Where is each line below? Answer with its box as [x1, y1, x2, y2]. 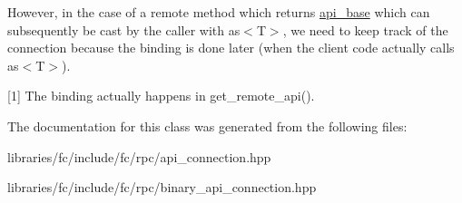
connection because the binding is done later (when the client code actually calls [7, 38, 455, 57]
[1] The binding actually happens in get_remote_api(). [7, 86, 315, 105]
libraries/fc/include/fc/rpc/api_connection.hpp [7, 147, 271, 166]
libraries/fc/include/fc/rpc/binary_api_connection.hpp [7, 178, 317, 197]
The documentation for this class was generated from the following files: [7, 116, 408, 135]
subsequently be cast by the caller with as [7, 20, 241, 39]
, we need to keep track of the [282, 20, 448, 39]
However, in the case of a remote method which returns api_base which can [7, 3, 430, 21]
